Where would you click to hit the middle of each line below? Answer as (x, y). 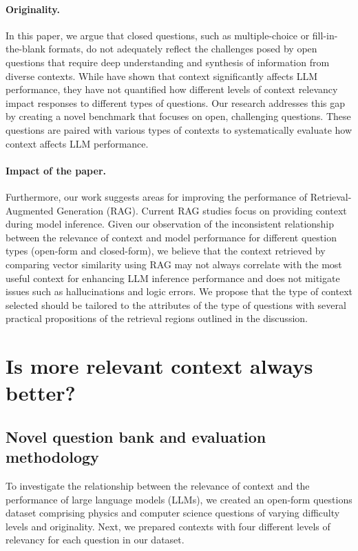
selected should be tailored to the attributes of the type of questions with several (176, 304)
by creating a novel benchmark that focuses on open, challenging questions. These (178, 116)
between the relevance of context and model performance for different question (171, 237)
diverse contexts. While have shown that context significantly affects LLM (162, 76)
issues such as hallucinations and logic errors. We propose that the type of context (179, 291)
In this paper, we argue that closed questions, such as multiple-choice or (158, 35)
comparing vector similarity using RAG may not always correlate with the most (174, 264)
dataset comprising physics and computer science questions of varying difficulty (173, 513)
